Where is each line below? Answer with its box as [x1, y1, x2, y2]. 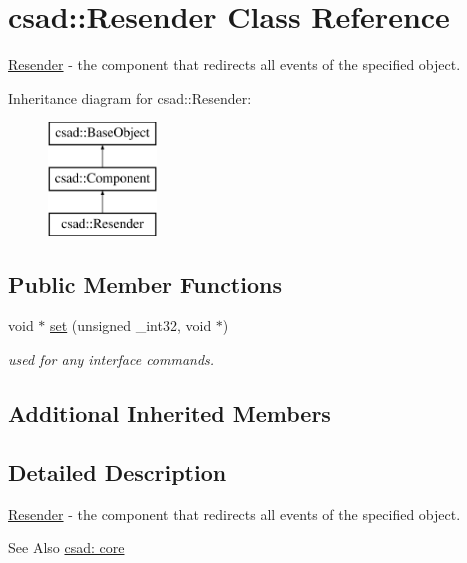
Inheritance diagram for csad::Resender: [8, 87, 252, 108]
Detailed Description [8, 456, 227, 487]
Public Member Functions [8, 268, 282, 299]
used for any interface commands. [8, 349, 215, 370]
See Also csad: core [8, 537, 125, 558]
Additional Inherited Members [8, 398, 331, 429]
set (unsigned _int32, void [50, 315, 212, 336]
